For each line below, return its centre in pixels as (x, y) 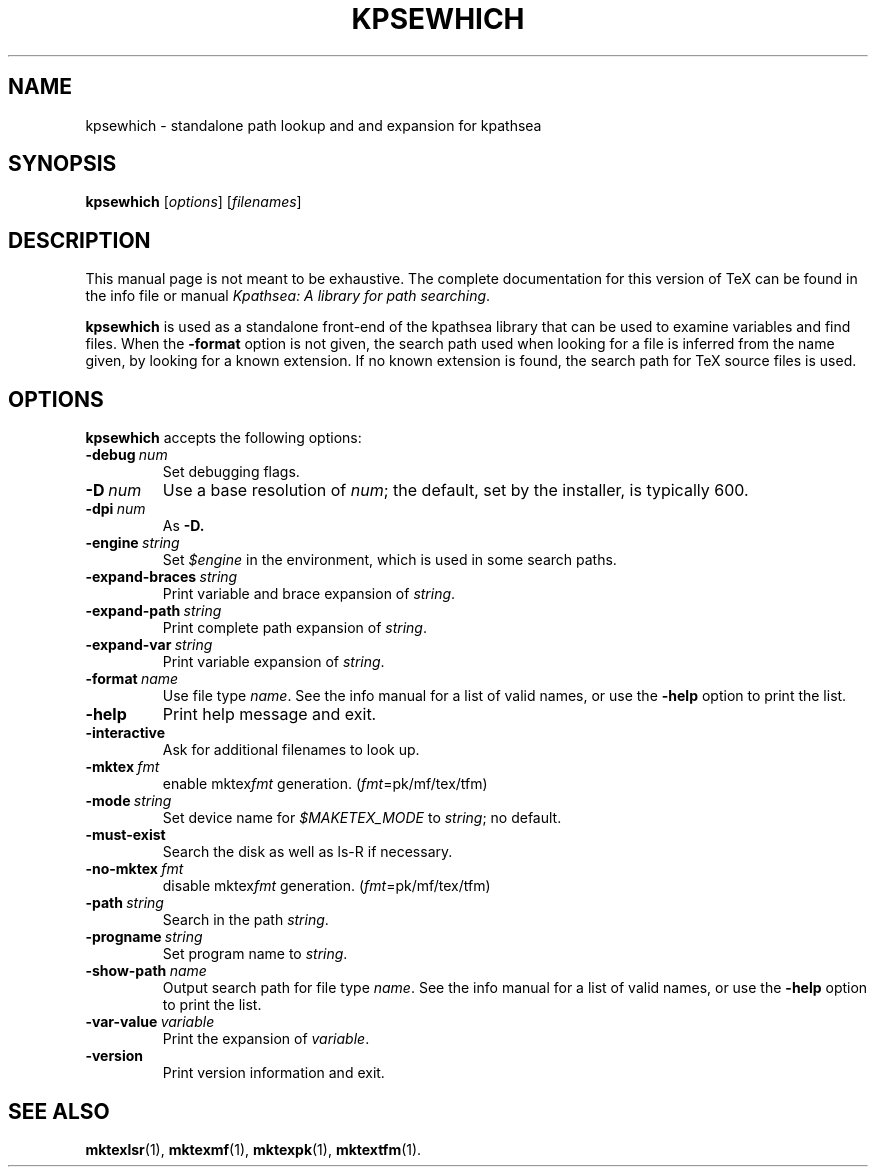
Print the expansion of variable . (266, 1039)
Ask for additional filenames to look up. (291, 750)
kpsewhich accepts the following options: (223, 438)
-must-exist (125, 835)
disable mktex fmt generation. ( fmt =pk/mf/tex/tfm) (326, 886)
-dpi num (115, 509)
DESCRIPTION (79, 240)
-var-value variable (150, 1022)
